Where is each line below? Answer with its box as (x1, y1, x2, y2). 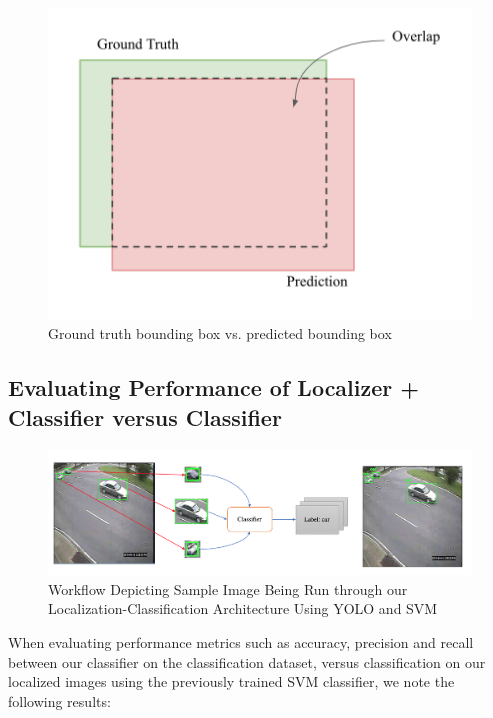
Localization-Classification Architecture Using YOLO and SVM (48, 598, 438, 619)
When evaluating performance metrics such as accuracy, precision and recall (8, 631, 474, 652)
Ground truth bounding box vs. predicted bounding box (48, 323, 392, 344)
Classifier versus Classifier (8, 401, 282, 432)
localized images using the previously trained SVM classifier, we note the (8, 671, 455, 692)
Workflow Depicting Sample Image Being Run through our (48, 578, 408, 599)
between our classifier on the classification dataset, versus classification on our (8, 651, 486, 672)
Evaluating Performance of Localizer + (8, 372, 420, 403)
